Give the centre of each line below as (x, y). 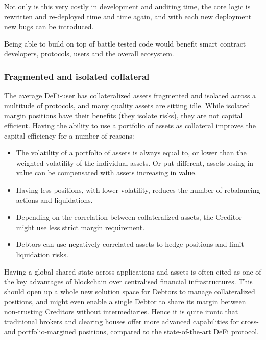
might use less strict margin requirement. (80, 227)
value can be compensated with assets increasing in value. (106, 173)
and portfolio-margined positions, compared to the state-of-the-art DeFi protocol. (132, 332)
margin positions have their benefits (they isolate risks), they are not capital (124, 115)
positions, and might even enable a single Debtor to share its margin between (125, 301)
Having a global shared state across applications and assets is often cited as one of (133, 271)
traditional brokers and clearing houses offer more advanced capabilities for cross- (131, 321)
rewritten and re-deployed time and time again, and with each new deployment (128, 16)
